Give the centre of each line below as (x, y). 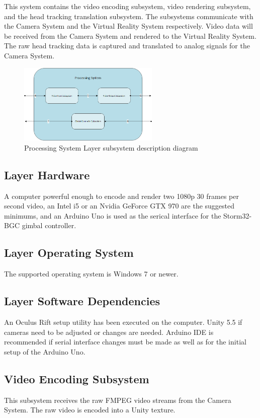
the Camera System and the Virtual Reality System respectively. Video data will (128, 26)
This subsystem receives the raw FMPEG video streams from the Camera (118, 400)
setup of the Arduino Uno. (45, 351)
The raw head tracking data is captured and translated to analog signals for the (127, 46)
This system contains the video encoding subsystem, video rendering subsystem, (127, 6)
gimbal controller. (49, 225)
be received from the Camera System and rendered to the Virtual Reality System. (130, 36)
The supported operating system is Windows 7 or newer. (91, 274)
